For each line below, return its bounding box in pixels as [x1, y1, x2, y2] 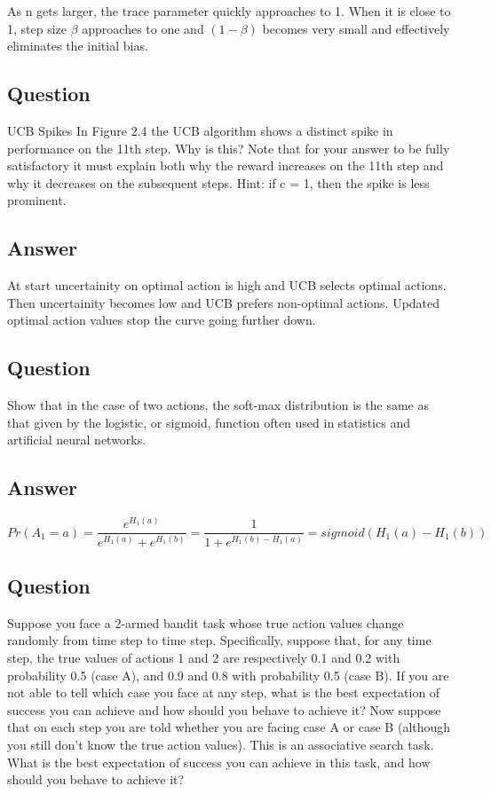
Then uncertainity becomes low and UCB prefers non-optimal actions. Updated [7, 293, 440, 311]
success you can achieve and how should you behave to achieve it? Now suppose [7, 700, 441, 719]
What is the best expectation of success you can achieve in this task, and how [7, 752, 431, 771]
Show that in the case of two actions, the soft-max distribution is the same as [7, 396, 429, 414]
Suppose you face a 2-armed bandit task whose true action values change [7, 613, 404, 632]
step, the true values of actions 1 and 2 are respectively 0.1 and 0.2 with [7, 648, 400, 666]
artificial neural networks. [7, 430, 147, 449]
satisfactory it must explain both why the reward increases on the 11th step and [7, 156, 444, 175]
